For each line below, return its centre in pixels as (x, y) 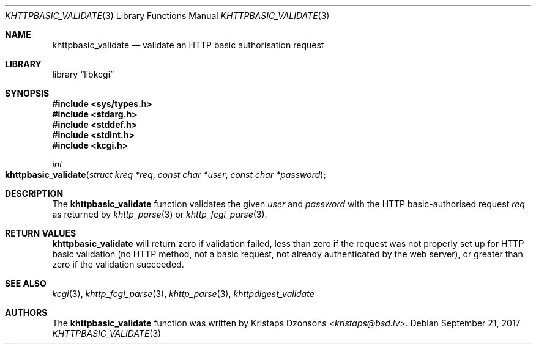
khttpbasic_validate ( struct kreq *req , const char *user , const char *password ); (166, 174)
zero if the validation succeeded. (118, 264)
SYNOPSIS (27, 93)
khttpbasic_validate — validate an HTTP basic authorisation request (188, 45)
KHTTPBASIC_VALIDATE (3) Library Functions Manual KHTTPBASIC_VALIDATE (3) (167, 16)
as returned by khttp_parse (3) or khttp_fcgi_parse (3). (160, 214)
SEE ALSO (26, 283)
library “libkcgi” (83, 74)
